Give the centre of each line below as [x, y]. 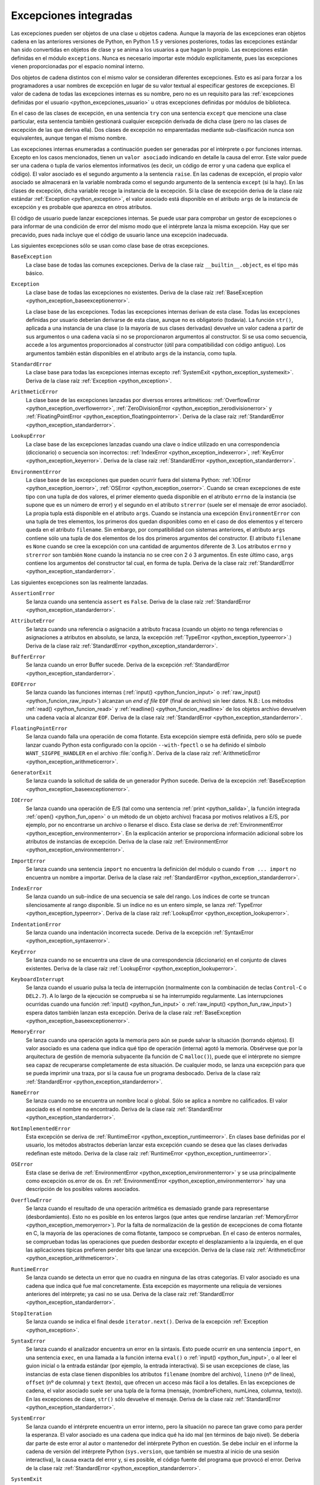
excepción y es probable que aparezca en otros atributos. [81, 207]
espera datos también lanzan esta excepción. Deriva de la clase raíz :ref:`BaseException [133, 1012]
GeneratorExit [31, 772]
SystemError [28, 1418]
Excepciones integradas [72, 15]
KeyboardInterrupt [38, 979]
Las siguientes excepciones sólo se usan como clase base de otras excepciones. [110, 245]
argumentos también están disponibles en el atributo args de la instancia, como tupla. [131, 353]
